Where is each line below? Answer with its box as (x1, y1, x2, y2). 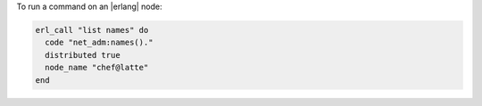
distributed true (45, 50, 120, 60)
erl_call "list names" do (35, 25, 149, 35)
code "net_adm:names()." (45, 37, 154, 48)
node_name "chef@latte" (45, 62, 149, 73)
